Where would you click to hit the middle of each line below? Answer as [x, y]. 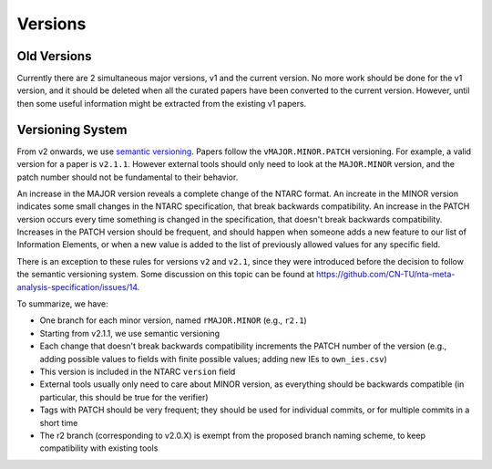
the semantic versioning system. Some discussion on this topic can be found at [165, 275]
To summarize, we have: [62, 304]
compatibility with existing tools [99, 448]
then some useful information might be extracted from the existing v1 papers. [162, 103]
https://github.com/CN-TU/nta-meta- [385, 275]
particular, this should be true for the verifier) [124, 397]
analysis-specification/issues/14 [77, 287]
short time [59, 422]
